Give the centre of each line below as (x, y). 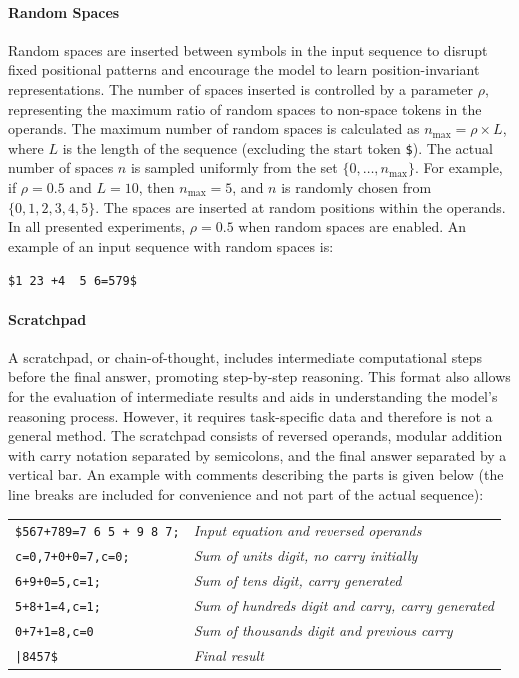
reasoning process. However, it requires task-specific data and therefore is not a (250, 415)
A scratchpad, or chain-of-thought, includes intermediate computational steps (245, 356)
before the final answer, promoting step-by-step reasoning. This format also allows (259, 376)
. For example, (459, 167)
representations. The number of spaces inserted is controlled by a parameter (241, 88)
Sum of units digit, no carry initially (305, 555)
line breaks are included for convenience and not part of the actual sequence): (246, 494)
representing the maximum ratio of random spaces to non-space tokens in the (245, 108)
